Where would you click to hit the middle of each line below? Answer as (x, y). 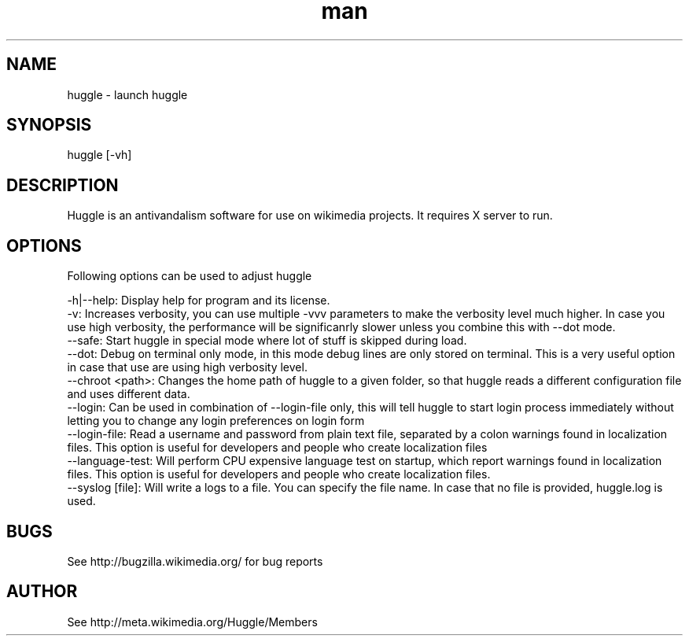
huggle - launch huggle (127, 94)
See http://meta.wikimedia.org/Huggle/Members (192, 622)
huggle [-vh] (99, 155)
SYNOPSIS (49, 125)
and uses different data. (129, 394)
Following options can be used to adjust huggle (190, 276)
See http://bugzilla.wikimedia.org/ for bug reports (195, 561)
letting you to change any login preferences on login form (216, 421)
